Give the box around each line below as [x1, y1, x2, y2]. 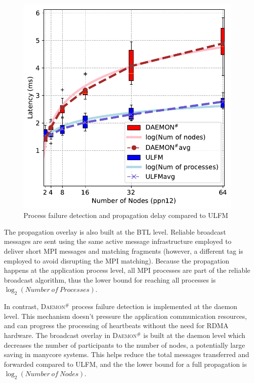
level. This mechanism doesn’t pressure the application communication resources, [4, 311, 247, 321]
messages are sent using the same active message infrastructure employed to [4, 236, 231, 246]
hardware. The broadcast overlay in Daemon [4, 330, 137, 340]
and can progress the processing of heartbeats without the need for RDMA [4, 320, 229, 331]
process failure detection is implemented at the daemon [71, 301, 237, 311]
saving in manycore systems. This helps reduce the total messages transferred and [4, 349, 250, 359]
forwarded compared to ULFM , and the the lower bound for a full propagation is [4, 359, 247, 369]
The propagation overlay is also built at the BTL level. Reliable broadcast [4, 226, 226, 237]
